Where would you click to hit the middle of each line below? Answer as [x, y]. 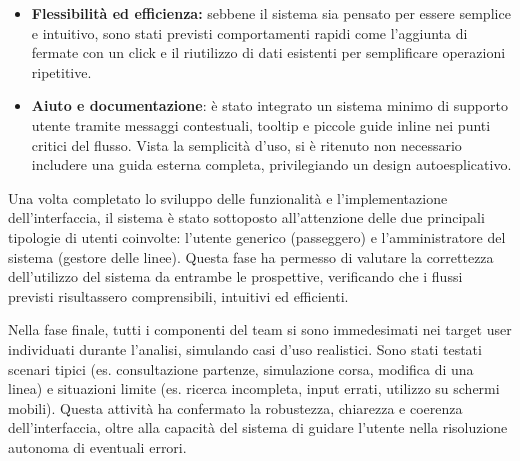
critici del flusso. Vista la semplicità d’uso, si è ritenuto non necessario [246, 144]
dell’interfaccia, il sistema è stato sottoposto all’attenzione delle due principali [246, 217]
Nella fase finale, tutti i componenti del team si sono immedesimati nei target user [260, 329]
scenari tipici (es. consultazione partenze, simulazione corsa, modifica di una [241, 368]
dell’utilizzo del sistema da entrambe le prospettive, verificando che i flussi [235, 276]
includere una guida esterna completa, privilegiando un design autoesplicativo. [271, 164]
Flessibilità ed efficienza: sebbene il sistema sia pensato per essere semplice [271, 13]
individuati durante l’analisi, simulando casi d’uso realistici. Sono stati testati [245, 348]
